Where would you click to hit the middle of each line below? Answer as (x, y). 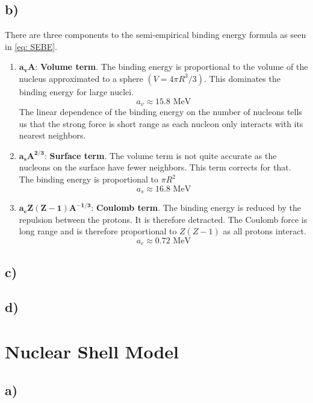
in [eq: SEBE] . (31, 46)
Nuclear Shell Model (92, 351)
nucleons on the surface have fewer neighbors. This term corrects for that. (155, 167)
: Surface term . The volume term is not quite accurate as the (161, 155)
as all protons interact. (265, 231)
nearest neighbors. (52, 135)
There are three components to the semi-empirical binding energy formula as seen (156, 35)
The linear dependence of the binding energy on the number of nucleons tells (160, 112)
